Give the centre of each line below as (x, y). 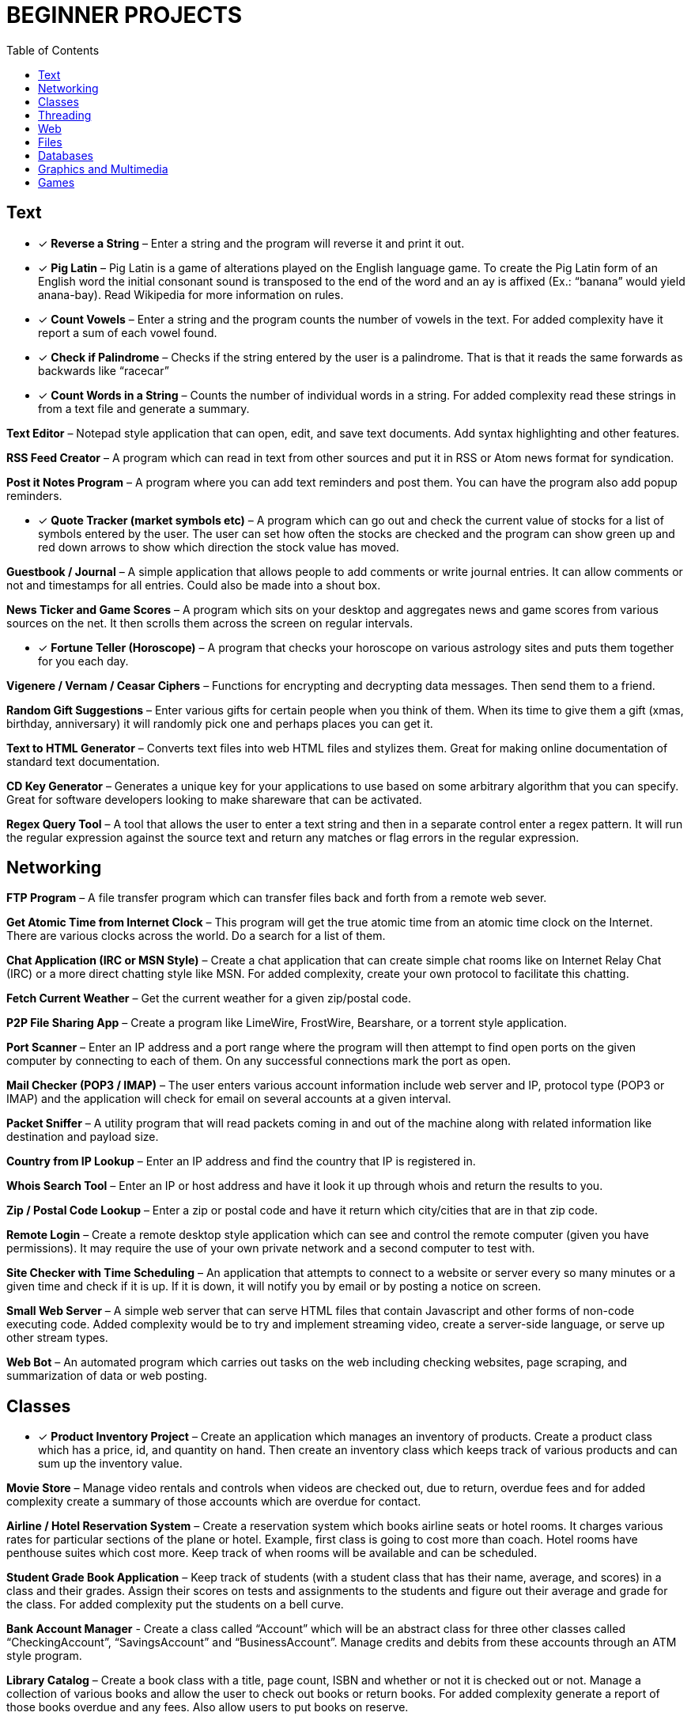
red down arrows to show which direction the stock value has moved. (219, 547)
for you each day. (83, 661)
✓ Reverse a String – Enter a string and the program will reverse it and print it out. (251, 243)
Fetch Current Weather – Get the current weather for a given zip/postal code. (209, 998)
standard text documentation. (83, 761)
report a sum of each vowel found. (128, 332)
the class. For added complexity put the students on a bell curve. (175, 1604)
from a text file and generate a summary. (144, 408)
